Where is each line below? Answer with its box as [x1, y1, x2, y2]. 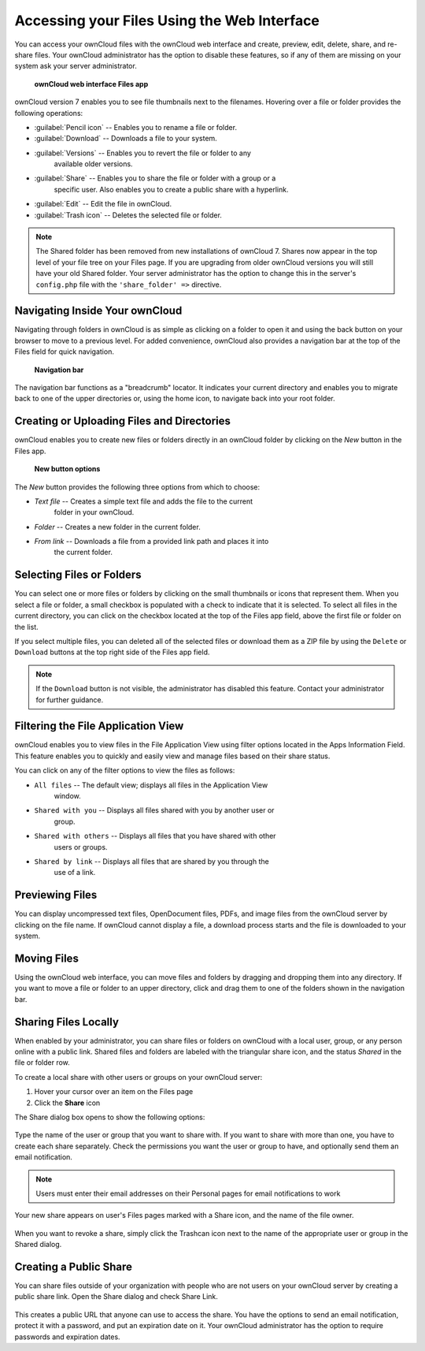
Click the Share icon [34, 1098, 101, 1107]
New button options [34, 464, 101, 474]
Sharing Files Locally [14, 1015, 120, 1029]
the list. [14, 622, 39, 631]
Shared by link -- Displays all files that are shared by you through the [34, 856, 269, 866]
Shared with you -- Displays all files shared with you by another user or [34, 806, 275, 815]
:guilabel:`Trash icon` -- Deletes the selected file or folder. [34, 210, 222, 220]
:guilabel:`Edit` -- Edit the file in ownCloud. [34, 199, 172, 209]
